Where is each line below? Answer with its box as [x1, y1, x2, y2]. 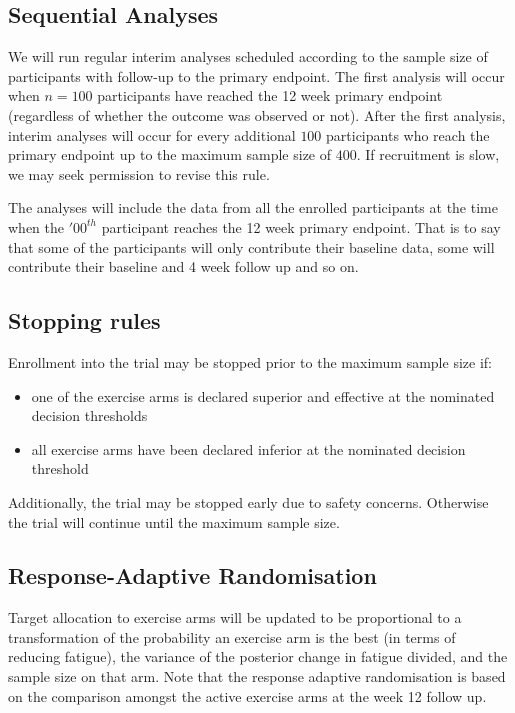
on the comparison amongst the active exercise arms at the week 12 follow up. [8, 685, 487, 706]
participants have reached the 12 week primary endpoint [97, 85, 443, 106]
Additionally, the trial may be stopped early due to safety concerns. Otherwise [8, 491, 489, 512]
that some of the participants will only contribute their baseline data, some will [8, 236, 495, 257]
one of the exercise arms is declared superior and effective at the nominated [31, 385, 495, 406]
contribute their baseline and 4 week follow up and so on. [8, 256, 359, 277]
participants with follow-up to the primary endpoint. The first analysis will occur [8, 65, 505, 86]
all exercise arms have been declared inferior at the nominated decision [31, 438, 466, 459]
